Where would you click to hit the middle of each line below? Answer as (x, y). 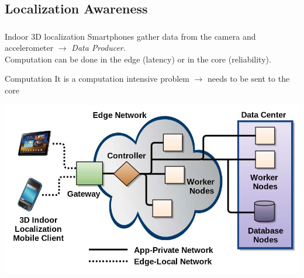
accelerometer (29, 48)
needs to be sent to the (249, 79)
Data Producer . (99, 48)
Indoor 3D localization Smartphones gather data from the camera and (130, 36)
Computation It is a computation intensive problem (97, 79)
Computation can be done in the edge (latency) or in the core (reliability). (138, 59)
